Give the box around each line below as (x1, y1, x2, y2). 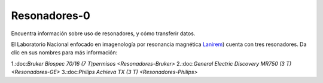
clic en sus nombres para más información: (11, 49, 118, 56)
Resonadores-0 (11, 9, 91, 22)
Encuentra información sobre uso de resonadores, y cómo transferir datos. (11, 30, 196, 37)
